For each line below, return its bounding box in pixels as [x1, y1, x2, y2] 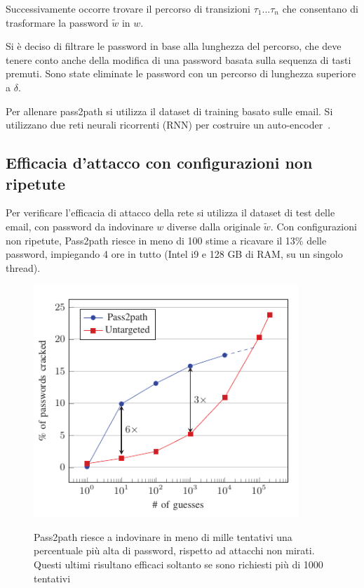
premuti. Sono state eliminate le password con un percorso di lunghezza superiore [6, 66, 356, 81]
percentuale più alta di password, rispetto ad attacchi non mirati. [34, 543, 315, 558]
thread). [6, 260, 41, 275]
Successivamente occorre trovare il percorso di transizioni [6, 1, 250, 15]
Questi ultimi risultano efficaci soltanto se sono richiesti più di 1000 [34, 557, 323, 572]
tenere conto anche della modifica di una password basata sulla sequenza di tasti [6, 52, 351, 67]
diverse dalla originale [166, 218, 261, 233]
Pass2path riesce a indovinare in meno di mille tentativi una [34, 529, 292, 544]
